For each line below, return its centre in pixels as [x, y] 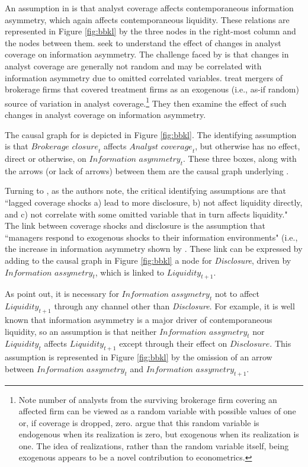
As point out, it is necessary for [62, 294]
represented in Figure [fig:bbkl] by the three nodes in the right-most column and [150, 31]
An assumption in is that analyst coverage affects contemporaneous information [149, 8]
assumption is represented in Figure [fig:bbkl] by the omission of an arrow [139, 357]
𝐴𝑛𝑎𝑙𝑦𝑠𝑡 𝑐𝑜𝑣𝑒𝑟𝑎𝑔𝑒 [161, 147]
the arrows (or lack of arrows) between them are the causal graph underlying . [147, 170]
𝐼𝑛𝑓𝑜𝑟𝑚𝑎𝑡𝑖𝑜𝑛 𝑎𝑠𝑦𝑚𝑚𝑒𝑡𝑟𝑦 [135, 159]
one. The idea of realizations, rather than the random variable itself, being [154, 445]
